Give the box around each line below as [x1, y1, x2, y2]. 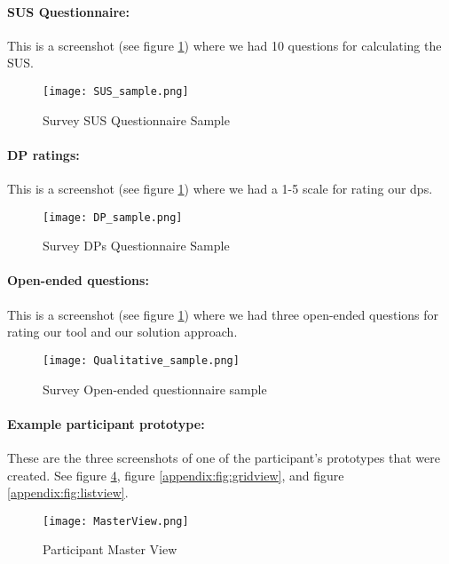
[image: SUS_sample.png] [43, 84, 189, 98]
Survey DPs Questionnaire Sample [43, 236, 230, 255]
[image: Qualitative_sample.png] [43, 353, 240, 367]
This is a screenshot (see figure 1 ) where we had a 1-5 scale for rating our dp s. [7, 179, 433, 198]
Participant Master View [43, 540, 177, 559]
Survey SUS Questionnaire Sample [43, 110, 230, 129]
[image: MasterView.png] [43, 514, 189, 528]
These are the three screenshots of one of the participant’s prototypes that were [7, 448, 440, 466]
